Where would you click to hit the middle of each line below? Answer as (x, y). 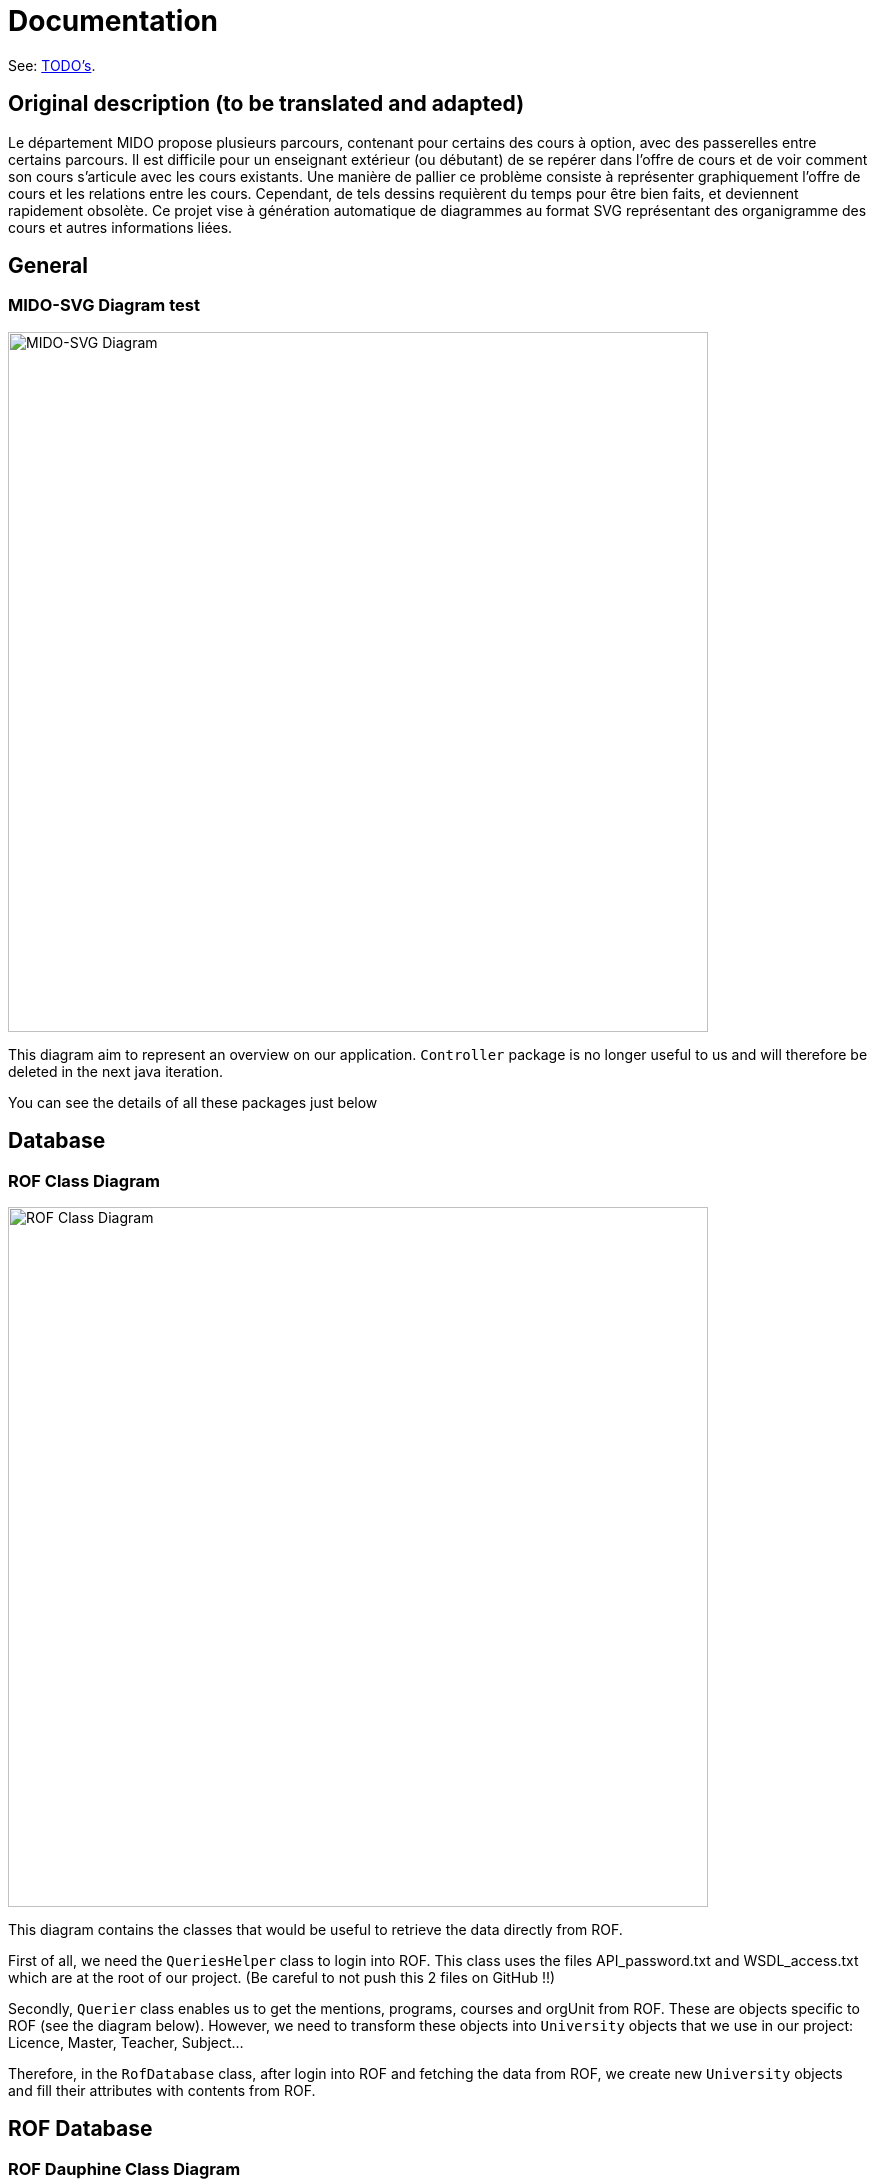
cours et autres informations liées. (120, 227)
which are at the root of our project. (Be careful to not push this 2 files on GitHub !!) (282, 1978)
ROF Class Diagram (84, 1180)
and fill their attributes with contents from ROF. (162, 2091)
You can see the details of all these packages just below (193, 1102)
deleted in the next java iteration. (115, 1071)
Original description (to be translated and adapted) (266, 104)
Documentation (113, 21)
